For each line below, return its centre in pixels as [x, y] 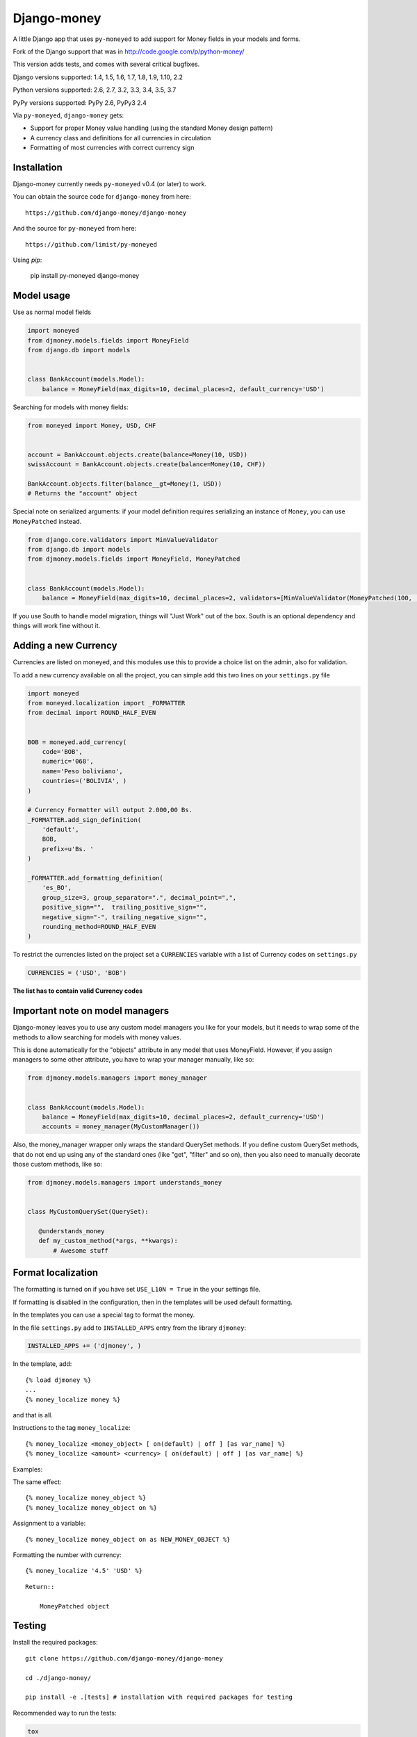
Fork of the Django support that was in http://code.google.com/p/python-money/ [129, 51]
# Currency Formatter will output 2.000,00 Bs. [110, 810]
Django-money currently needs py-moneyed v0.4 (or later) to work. [110, 183]
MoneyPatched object [74, 1606]
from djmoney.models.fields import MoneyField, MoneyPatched [134, 559]
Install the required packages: [56, 1643]
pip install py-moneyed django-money [85, 276]
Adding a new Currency [65, 646]
